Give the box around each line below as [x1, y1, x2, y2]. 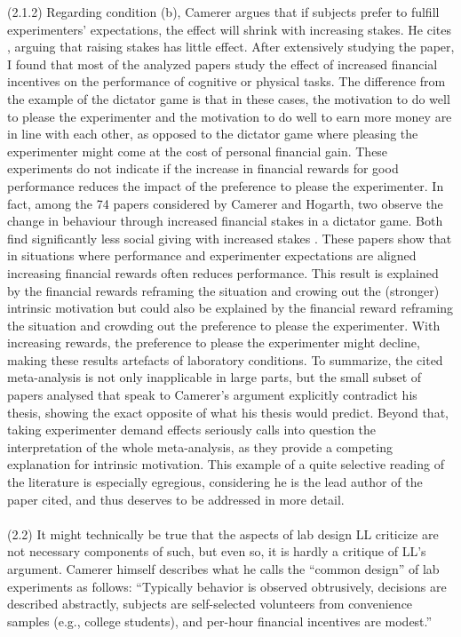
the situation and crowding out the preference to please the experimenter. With [7, 315, 441, 334]
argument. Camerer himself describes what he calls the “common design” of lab [7, 560, 440, 577]
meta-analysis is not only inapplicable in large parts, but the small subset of [7, 368, 422, 386]
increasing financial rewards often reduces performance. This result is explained [7, 263, 439, 282]
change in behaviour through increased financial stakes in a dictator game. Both [7, 211, 443, 230]
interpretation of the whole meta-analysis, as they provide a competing [7, 437, 393, 456]
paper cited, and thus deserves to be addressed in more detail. [7, 490, 345, 508]
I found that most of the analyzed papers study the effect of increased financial [7, 54, 438, 73]
